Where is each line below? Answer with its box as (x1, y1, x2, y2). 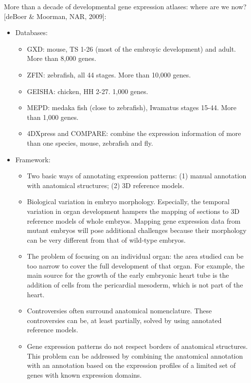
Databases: (15, 27, 48, 38)
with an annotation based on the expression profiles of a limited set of (27, 360, 236, 370)
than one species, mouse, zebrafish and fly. (27, 137, 153, 148)
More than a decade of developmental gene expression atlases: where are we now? (4, 1, 247, 11)
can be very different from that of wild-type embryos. (27, 234, 186, 245)
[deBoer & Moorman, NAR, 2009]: (4, 11, 107, 21)
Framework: (15, 154, 51, 164)
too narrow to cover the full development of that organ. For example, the (27, 260, 245, 270)
